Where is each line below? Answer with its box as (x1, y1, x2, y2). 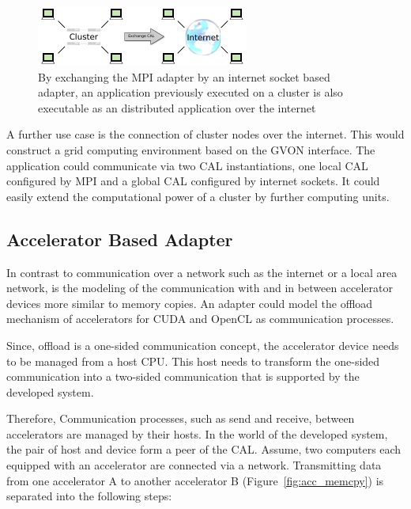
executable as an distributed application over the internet (38, 99, 316, 116)
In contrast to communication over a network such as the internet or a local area (6, 264, 398, 280)
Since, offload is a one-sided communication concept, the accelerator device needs (6, 336, 399, 353)
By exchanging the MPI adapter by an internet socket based (38, 68, 330, 85)
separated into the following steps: (6, 488, 172, 504)
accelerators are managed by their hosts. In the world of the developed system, (6, 425, 388, 442)
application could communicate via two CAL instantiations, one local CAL (6, 157, 368, 173)
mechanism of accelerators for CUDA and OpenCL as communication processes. (6, 310, 394, 327)
